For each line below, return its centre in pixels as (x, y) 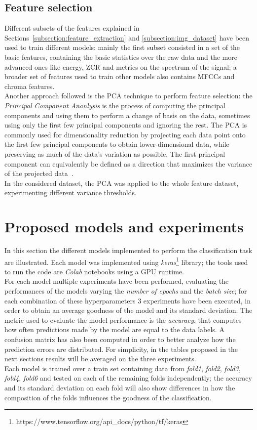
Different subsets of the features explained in (72, 28)
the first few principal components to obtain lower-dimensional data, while (117, 144)
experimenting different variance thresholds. (71, 193)
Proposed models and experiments (124, 227)
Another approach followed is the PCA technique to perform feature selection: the (128, 96)
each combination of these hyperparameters (70, 300)
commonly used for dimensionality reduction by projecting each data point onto (125, 134)
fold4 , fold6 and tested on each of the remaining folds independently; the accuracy (128, 378)
